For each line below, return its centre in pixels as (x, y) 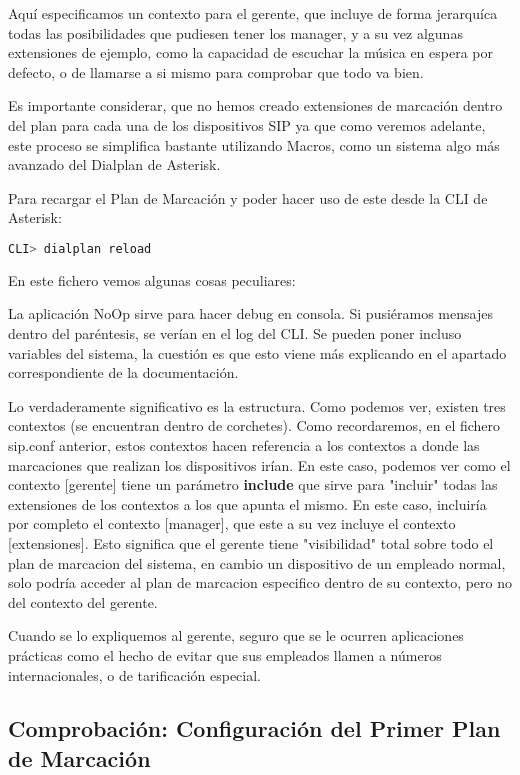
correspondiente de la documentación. (123, 372)
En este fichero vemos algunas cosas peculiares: (152, 279)
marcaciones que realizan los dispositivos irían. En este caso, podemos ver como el (259, 464)
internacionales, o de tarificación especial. (135, 674)
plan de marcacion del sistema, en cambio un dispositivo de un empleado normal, (257, 562)
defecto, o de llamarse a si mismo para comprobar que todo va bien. (216, 71)
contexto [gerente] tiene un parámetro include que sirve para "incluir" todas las (253, 484)
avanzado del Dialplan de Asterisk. (114, 164)
